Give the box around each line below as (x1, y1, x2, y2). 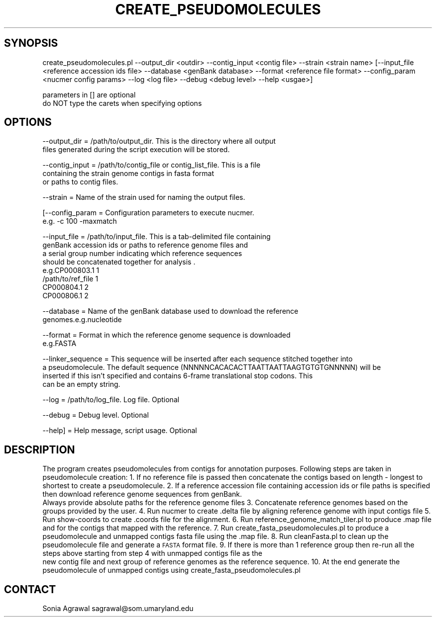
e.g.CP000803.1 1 (42, 266, 100, 275)
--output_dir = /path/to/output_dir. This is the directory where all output (42, 137, 276, 146)
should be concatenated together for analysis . (42, 258, 196, 266)
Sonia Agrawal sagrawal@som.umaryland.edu (42, 604, 194, 613)
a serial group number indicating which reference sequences (42, 249, 242, 258)
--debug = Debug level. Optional (42, 411, 149, 420)
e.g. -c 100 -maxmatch (42, 217, 117, 226)
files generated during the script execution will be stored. (42, 145, 230, 154)
